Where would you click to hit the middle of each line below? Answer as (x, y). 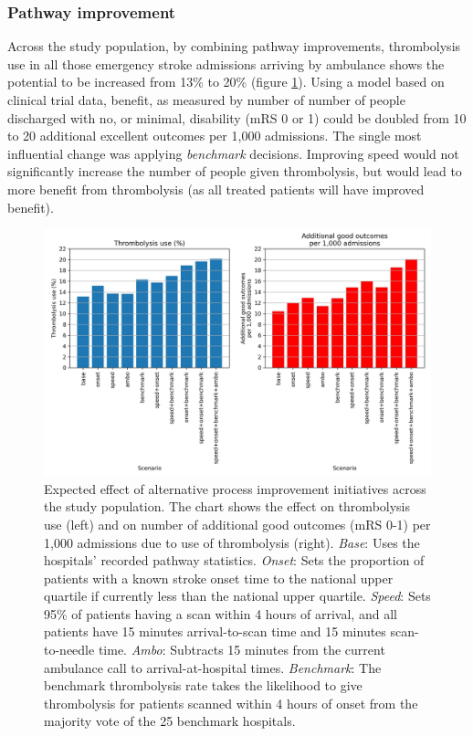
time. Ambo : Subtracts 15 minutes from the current (242, 650)
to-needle (69, 650)
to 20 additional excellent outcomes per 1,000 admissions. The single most (215, 136)
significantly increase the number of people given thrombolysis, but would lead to (235, 171)
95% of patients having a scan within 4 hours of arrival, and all (221, 613)
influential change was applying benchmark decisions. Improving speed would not (233, 153)
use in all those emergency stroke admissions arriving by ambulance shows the (226, 63)
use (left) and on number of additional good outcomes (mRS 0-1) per (237, 524)
